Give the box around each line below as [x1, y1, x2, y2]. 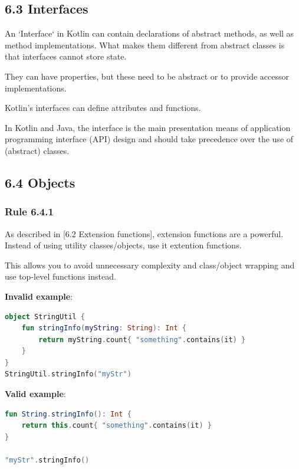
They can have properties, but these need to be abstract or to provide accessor [5, 70, 290, 82]
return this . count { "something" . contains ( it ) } [21, 421, 212, 430]
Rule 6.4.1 [5, 204, 54, 219]
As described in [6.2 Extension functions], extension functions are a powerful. [5, 227, 284, 240]
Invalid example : [5, 290, 73, 302]
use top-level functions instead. [5, 270, 116, 283]
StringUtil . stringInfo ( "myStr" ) [5, 370, 132, 379]
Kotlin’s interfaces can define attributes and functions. [5, 101, 201, 114]
